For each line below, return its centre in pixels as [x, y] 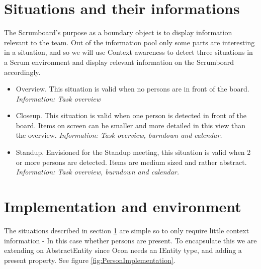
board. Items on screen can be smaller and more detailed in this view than [131, 125]
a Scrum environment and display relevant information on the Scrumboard [119, 62]
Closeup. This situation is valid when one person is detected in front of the [131, 115]
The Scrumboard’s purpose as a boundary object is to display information [118, 32]
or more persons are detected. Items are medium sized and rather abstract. [131, 162]
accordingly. [22, 72]
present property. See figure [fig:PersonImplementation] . [90, 260]
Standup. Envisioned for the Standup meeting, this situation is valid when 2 [133, 152]
